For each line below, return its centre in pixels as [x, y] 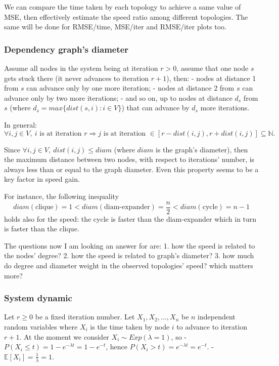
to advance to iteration [212, 326]
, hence [117, 347]
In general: [20, 124]
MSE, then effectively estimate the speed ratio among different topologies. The [126, 16]
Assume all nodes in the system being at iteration [81, 68]
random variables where [41, 326]
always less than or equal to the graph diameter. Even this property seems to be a [131, 169]
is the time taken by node [130, 326]
